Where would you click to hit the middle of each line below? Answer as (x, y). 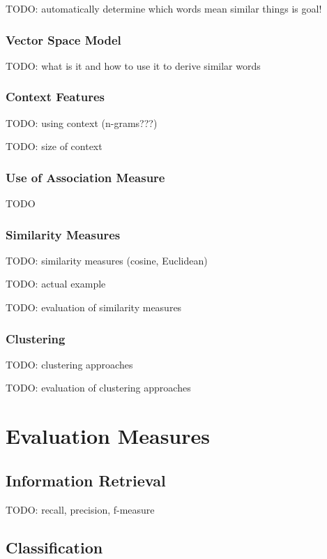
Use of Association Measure (85, 177)
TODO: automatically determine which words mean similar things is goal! (164, 8)
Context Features (55, 97)
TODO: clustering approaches (69, 364)
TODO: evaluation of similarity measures (94, 307)
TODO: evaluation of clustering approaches (98, 388)
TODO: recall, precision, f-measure (80, 509)
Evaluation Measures (108, 436)
